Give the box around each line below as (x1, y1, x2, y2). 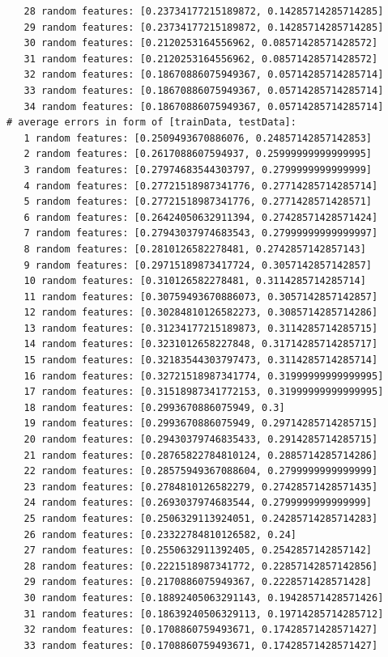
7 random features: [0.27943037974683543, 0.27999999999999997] (23, 227, 378, 239)
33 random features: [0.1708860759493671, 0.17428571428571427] (23, 639, 378, 651)
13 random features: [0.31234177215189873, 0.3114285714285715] (23, 322, 378, 334)
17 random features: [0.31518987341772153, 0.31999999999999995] (23, 386, 384, 398)
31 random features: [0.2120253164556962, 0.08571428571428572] (23, 53, 378, 65)
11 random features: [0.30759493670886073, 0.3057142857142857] (23, 290, 378, 303)
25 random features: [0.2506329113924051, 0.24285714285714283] (23, 513, 378, 524)
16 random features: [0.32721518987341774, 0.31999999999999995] (23, 370, 384, 382)
